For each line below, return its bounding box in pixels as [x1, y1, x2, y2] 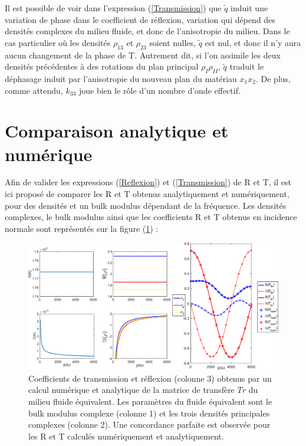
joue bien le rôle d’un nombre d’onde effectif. [78, 84, 241, 96]
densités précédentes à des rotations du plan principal [5, 60, 199, 73]
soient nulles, [149, 36, 196, 48]
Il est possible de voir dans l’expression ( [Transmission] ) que [5, 2, 222, 14]
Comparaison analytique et [5, 119, 229, 143]
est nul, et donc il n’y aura [205, 36, 301, 48]
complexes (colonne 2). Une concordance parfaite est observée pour [28, 418, 271, 431]
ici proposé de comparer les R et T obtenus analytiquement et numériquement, [5, 188, 289, 200]
